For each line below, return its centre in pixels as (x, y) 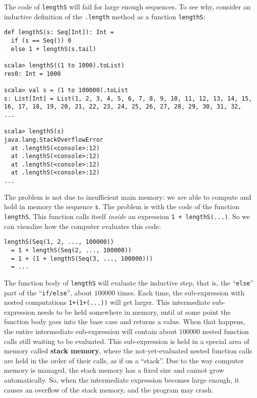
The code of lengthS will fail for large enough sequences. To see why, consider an (128, 6)
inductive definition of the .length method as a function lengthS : (105, 16)
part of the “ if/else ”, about (48, 292)
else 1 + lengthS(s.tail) (54, 49)
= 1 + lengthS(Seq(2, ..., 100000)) (71, 250)
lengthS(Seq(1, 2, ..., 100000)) (59, 242)
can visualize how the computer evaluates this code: (82, 226)
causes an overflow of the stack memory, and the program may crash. (109, 389)
